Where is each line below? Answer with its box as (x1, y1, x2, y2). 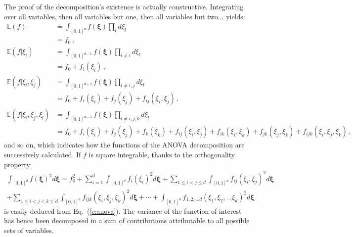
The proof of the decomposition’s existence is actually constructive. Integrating (4, 1, 244, 11)
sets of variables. (4, 225, 54, 236)
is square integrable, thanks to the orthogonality (88, 149, 235, 159)
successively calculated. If (4, 149, 81, 159)
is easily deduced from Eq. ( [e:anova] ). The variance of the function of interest (4, 205, 242, 216)
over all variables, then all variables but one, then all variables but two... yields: (4, 11, 245, 21)
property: (4, 159, 32, 169)
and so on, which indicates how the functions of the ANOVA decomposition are (4, 140, 245, 150)
